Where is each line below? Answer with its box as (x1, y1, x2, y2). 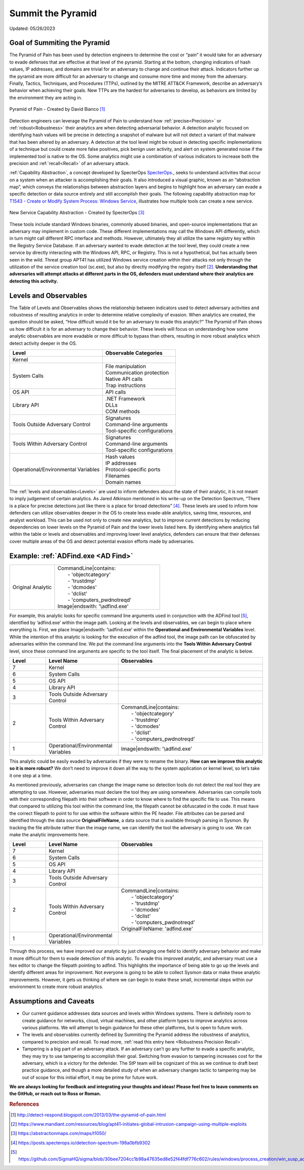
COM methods (105, 408, 140, 415)
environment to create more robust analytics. (9, 984, 103, 990)
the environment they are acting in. (9, 94, 83, 101)
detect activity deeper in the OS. (9, 340, 77, 346)
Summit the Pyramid (9, 8, 97, 19)
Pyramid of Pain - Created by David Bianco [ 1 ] (9, 106, 105, 112)
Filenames (105, 472, 130, 479)
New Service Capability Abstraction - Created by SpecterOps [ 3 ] (9, 210, 144, 216)
